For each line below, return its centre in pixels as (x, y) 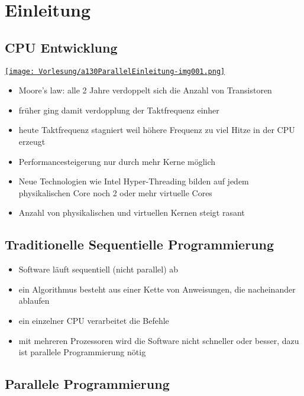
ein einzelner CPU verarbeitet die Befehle (94, 320)
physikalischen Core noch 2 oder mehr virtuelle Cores (115, 192)
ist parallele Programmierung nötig (82, 352)
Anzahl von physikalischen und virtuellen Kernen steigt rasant (132, 212)
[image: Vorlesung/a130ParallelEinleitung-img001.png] (115, 71)
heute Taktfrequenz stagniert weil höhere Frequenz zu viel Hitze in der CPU (157, 130)
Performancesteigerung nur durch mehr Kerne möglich (117, 161)
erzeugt (32, 142)
